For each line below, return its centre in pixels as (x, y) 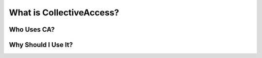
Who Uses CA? (32, 29)
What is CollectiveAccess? (64, 12)
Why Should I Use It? (41, 45)
